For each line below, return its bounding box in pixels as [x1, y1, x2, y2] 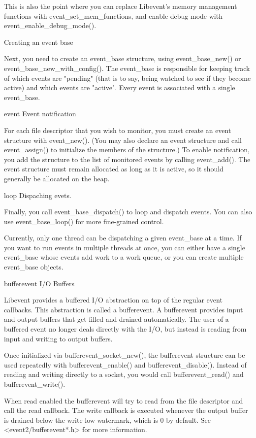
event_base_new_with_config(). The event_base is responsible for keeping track [4, 63, 250, 73]
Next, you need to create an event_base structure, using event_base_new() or [4, 53, 241, 64]
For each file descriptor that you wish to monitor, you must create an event [4, 125, 231, 135]
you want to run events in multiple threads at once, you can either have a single [4, 242, 245, 252]
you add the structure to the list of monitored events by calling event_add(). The [4, 154, 251, 164]
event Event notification [4, 108, 76, 119]
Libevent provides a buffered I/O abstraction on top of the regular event [4, 295, 223, 305]
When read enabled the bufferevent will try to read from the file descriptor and [4, 395, 243, 405]
